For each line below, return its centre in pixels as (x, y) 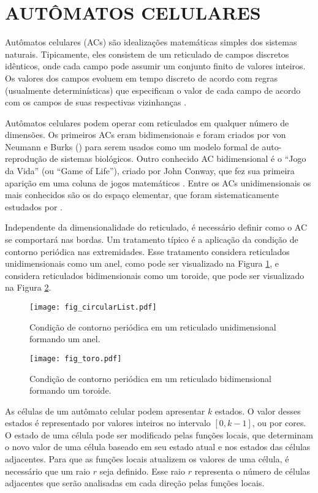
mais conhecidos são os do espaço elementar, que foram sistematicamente (142, 195)
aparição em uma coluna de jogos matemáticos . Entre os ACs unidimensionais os (158, 182)
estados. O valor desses (258, 411)
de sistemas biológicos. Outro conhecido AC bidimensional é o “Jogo (178, 159)
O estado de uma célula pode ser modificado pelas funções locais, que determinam (159, 434)
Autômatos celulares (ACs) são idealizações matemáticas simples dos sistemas (151, 42)
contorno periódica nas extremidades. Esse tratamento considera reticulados (147, 251)
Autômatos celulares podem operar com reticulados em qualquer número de (147, 122)
